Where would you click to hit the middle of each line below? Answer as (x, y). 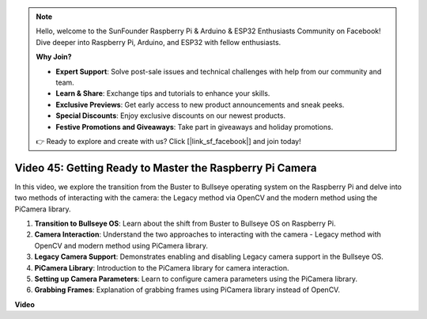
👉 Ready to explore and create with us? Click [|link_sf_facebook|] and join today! (168, 141)
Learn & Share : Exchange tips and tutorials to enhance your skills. (163, 93)
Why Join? (54, 57)
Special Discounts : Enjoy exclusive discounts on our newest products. (171, 116)
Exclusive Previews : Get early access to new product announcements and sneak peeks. (200, 104)
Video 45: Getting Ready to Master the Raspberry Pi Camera (166, 167)
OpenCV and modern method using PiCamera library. (121, 245)
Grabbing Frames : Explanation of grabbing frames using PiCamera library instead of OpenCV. (187, 290)
